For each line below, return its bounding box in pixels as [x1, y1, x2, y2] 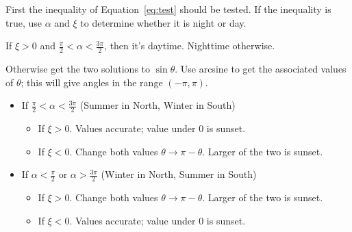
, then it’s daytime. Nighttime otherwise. [104, 38, 275, 53]
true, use [5, 15, 42, 29]
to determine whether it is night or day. [80, 15, 247, 29]
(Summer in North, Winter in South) [79, 98, 236, 112]
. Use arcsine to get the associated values [175, 62, 347, 76]
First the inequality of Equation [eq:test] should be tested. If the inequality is [5, 2, 331, 16]
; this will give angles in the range [21, 75, 163, 89]
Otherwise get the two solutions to [5, 62, 151, 76]
